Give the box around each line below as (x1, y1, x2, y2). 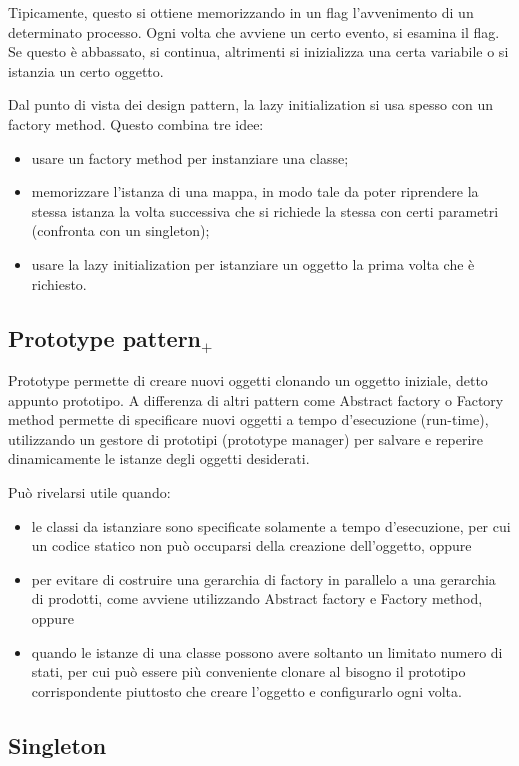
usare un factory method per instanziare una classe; (31, 147, 349, 168)
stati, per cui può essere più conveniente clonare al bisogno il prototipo (31, 661, 466, 682)
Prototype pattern (8, 322, 202, 353)
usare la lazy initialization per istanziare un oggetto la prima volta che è (31, 253, 475, 274)
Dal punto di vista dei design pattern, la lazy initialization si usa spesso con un (8, 94, 493, 115)
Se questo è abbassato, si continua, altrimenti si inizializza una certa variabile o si (8, 41, 509, 62)
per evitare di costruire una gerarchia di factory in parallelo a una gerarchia (31, 568, 496, 589)
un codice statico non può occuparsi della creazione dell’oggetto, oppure (31, 535, 472, 556)
